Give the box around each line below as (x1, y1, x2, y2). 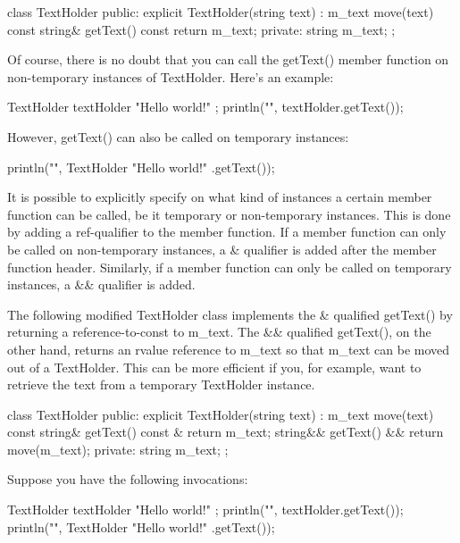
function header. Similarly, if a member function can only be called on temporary (7, 257, 452, 276)
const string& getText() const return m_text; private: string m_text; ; (7, 20, 396, 38)
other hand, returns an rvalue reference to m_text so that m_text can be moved (7, 339, 450, 358)
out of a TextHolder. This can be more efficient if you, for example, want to (7, 357, 422, 376)
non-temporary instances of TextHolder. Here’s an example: (7, 67, 334, 86)
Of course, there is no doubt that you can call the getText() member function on (7, 50, 449, 69)
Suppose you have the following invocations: (7, 470, 248, 489)
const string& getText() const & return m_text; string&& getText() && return (7, 422, 444, 441)
